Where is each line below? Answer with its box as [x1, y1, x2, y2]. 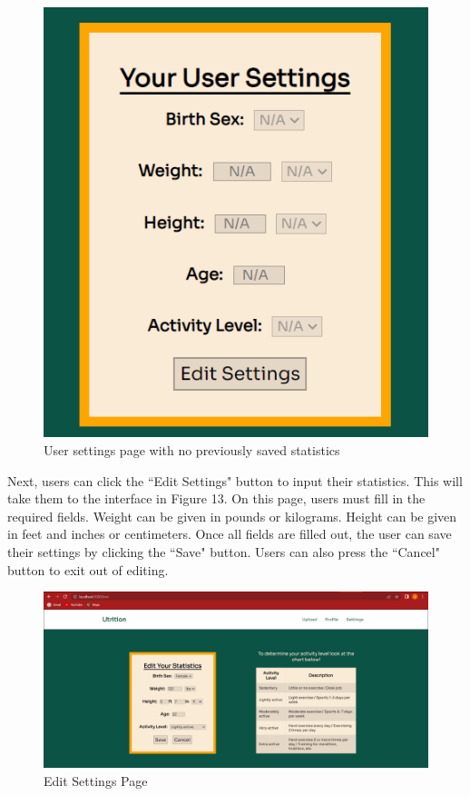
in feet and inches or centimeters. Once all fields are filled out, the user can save [7, 524, 452, 543]
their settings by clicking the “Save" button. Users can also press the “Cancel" [7, 542, 440, 561]
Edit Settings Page [44, 771, 148, 790]
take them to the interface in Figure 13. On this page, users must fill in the [7, 489, 426, 508]
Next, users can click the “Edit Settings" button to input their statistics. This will [7, 471, 463, 490]
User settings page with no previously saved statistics [44, 441, 340, 459]
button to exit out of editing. [7, 560, 169, 579]
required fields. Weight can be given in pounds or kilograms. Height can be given [7, 506, 457, 525]
